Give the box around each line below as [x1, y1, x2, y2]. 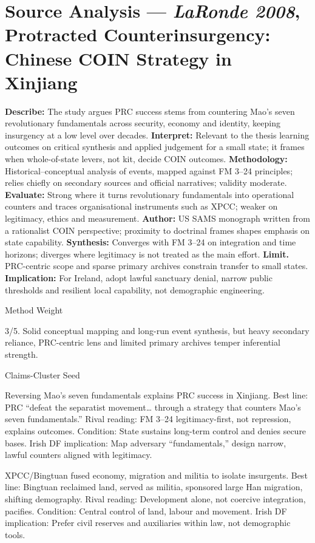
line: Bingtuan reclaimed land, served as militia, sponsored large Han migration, [5, 480, 303, 493]
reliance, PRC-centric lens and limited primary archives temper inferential [5, 336, 280, 349]
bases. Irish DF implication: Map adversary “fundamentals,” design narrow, [5, 436, 286, 449]
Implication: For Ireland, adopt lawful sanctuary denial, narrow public [5, 271, 273, 284]
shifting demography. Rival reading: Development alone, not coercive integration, [5, 492, 306, 505]
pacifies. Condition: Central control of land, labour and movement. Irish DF [5, 504, 287, 517]
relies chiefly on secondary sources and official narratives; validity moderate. [5, 176, 287, 189]
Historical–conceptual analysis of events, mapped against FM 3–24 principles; [5, 164, 293, 177]
